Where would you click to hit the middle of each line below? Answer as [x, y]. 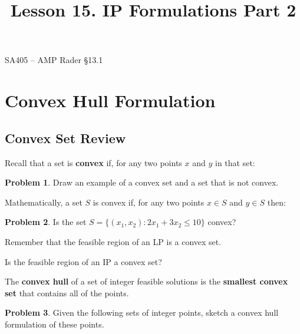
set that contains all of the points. [67, 292]
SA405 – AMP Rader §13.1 [54, 60]
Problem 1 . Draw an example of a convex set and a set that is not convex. [142, 182]
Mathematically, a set [44, 202]
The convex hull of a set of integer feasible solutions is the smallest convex [146, 281]
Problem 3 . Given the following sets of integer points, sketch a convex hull [142, 312]
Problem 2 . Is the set [46, 222]
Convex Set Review [65, 138]
